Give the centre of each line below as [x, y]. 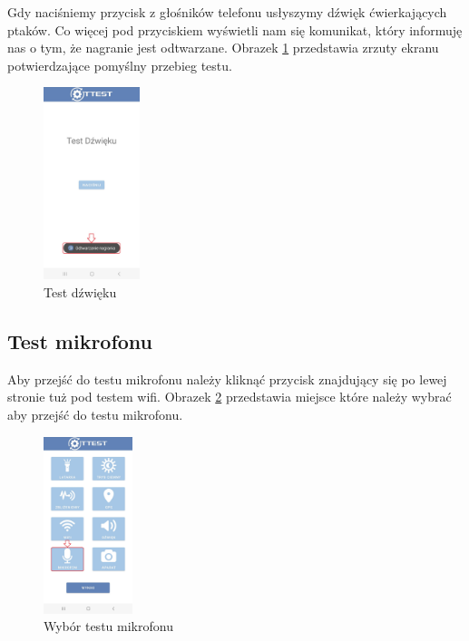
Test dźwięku [80, 291]
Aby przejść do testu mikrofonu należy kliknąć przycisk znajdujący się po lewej [227, 379]
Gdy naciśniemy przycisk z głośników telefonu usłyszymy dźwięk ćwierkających [227, 12]
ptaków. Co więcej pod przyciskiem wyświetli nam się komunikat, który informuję [235, 29]
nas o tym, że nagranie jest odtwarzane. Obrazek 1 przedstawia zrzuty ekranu [223, 48]
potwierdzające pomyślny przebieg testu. [120, 65]
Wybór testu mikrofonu [108, 626]
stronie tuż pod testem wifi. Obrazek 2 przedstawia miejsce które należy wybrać [230, 397]
